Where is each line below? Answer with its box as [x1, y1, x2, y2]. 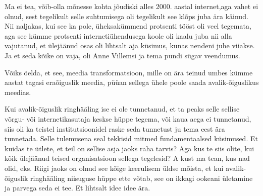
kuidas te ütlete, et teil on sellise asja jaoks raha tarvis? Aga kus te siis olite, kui [5, 143, 254, 153]
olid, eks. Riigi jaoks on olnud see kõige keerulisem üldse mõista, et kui [5, 162, 224, 173]
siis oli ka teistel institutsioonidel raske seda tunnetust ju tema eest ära [5, 123, 225, 134]
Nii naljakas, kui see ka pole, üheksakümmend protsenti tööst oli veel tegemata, [5, 21, 251, 31]
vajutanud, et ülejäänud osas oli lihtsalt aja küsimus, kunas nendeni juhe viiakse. [5, 40, 255, 51]
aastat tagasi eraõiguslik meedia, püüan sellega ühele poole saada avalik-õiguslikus [5, 77, 259, 87]
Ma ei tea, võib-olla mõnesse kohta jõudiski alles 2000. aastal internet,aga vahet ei [5, 1, 258, 11]
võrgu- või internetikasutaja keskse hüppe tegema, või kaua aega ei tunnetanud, [5, 113, 251, 124]
